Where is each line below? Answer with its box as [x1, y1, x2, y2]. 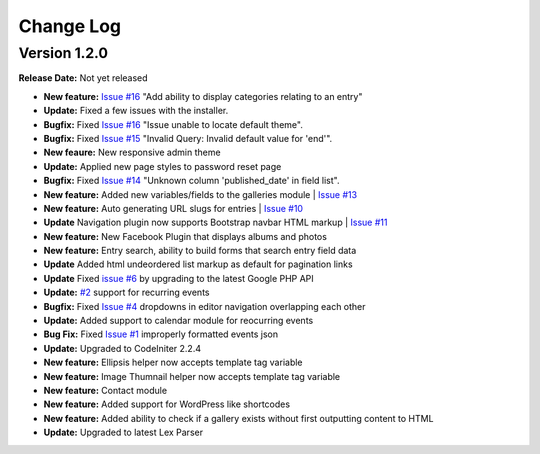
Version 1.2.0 [18, 44, 109, 62]
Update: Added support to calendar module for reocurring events [43, 315, 314, 327]
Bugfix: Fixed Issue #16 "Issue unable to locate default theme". [43, 118, 304, 130]
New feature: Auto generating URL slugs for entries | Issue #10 [43, 202, 304, 214]
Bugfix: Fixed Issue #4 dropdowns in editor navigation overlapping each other [43, 300, 366, 312]
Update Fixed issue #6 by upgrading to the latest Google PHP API [43, 272, 314, 284]
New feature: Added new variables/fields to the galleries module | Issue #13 [43, 188, 358, 200]
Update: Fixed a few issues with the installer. [43, 105, 229, 117]
